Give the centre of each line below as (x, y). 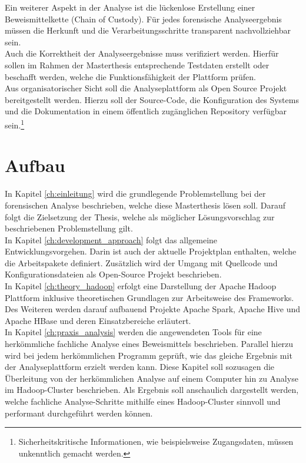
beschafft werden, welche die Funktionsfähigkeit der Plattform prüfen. (130, 76)
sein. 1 (15, 124)
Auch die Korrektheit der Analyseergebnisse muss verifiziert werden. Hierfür (142, 53)
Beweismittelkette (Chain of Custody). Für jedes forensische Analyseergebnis (143, 19)
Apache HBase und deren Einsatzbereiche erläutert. (98, 320)
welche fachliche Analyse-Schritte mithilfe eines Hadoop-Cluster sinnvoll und (143, 401)
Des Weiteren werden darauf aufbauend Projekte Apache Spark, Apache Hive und (152, 309)
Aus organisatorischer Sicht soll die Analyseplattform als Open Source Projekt (146, 88)
